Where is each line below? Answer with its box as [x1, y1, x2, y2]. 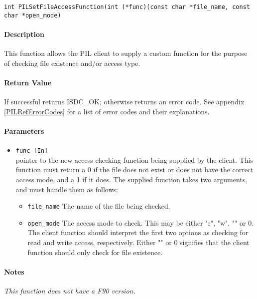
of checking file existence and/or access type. [4, 57, 140, 68]
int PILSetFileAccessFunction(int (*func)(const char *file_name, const [4, 3, 250, 10]
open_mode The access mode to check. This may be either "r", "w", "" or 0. [27, 217, 254, 228]
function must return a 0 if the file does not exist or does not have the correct [15, 164, 254, 175]
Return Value [4, 77, 52, 87]
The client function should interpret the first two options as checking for [27, 227, 249, 238]
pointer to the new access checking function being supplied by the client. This [15, 154, 254, 165]
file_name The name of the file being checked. [27, 201, 170, 211]
